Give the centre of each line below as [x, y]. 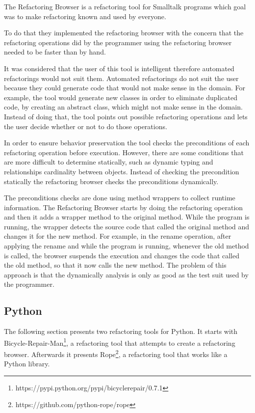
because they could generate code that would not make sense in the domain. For [125, 88]
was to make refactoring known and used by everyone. [85, 16]
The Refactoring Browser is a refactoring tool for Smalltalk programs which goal [125, 6]
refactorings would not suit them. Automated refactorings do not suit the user [121, 78]
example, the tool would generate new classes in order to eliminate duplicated [121, 97]
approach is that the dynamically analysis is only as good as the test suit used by [126, 274]
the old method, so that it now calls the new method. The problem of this [115, 265]
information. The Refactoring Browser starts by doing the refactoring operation [124, 207]
